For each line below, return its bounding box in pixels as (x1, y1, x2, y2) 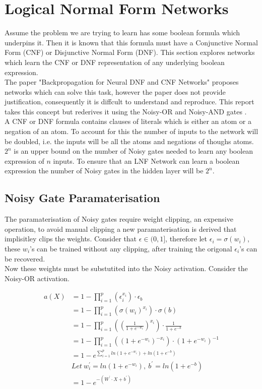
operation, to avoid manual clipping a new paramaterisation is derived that (5, 223, 237, 234)
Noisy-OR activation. (5, 273, 70, 283)
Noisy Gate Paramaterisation (5, 190, 160, 206)
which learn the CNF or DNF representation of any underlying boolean (5, 56, 225, 67)
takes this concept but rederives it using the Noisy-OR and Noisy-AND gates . (5, 106, 247, 116)
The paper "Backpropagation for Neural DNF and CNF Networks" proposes (5, 77, 239, 87)
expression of (5, 155, 44, 166)
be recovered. (5, 253, 45, 264)
